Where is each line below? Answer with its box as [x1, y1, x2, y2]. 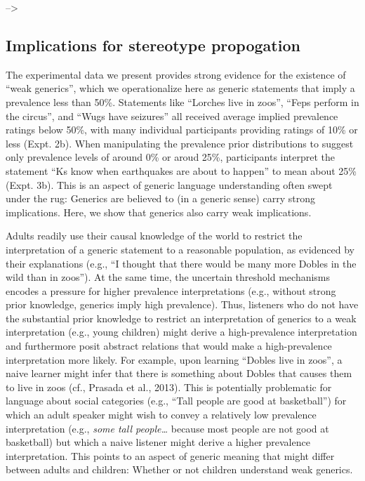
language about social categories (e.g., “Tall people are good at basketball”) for [6, 393, 347, 408]
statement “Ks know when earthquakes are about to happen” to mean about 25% [6, 163, 357, 178]
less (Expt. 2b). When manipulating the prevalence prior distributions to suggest [6, 136, 354, 150]
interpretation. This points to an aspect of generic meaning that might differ [6, 448, 335, 463]
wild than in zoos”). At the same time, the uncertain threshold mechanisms [6, 270, 331, 284]
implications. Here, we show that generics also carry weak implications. [6, 204, 312, 219]
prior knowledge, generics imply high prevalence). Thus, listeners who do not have [6, 297, 359, 312]
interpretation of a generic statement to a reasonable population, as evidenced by [6, 242, 354, 256]
